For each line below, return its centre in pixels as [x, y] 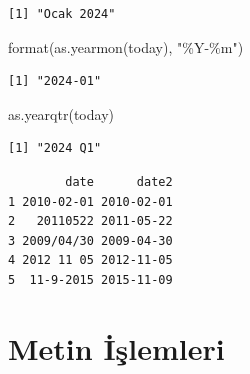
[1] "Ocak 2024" [62, 14]
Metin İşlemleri [116, 347]
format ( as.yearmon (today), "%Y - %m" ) [126, 46]
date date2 [119, 181]
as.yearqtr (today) [61, 113]
